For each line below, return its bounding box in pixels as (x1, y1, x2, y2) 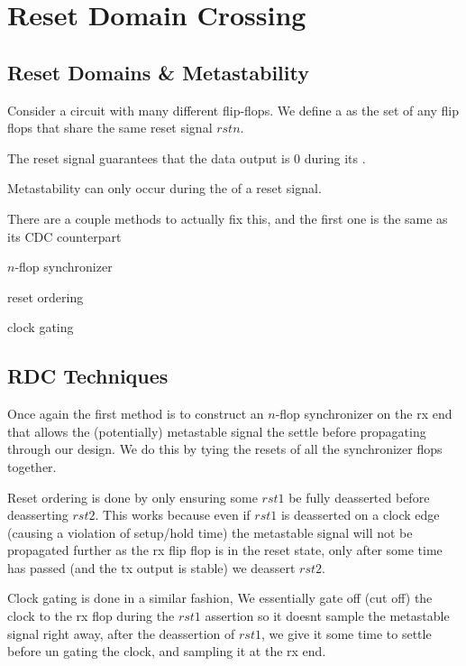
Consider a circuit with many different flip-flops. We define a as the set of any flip (7, 100, 459, 119)
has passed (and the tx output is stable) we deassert (7, 558, 296, 577)
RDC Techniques (7, 362, 169, 390)
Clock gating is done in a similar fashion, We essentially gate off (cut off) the (7, 588, 433, 607)
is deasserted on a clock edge (280, 505, 440, 524)
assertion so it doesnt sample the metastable (205, 606, 450, 625)
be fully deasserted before (288, 487, 430, 506)
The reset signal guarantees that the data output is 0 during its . (7, 148, 366, 167)
